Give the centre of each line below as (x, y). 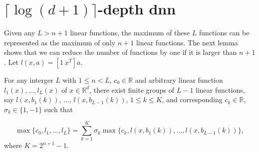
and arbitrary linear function (179, 79)
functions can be (224, 33)
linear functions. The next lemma (187, 42)
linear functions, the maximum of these (130, 33)
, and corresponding (192, 99)
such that (59, 109)
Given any (20, 33)
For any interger (29, 79)
